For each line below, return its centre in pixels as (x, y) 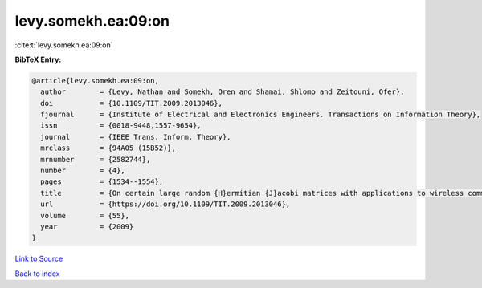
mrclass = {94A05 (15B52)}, (108, 148)
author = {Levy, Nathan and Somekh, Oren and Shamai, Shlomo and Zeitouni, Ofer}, (223, 92)
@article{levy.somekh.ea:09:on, (96, 81)
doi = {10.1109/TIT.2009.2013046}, (131, 103)
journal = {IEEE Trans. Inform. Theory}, (136, 137)
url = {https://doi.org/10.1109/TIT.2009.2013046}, (165, 204)
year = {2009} (87, 227)
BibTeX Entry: (38, 59)
